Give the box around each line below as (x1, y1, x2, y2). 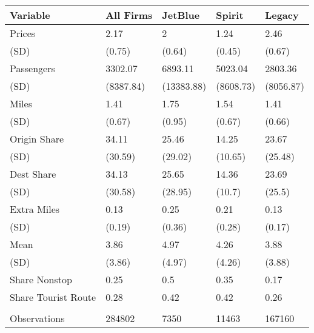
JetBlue (162, 8, 200, 22)
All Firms (105, 8, 153, 22)
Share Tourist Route (10, 290, 96, 304)
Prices (10, 26, 36, 40)
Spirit (216, 8, 244, 22)
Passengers (10, 61, 55, 75)
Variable (10, 8, 50, 22)
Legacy (265, 8, 299, 22)
